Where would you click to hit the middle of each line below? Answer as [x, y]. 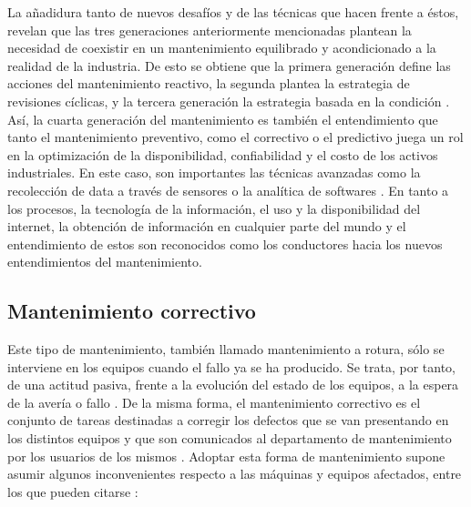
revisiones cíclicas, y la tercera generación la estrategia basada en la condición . [229, 101]
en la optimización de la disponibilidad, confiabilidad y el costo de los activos [223, 154]
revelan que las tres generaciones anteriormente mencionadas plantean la [210, 30]
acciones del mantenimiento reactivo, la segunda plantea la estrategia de [209, 83]
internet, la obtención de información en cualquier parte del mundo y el [207, 226]
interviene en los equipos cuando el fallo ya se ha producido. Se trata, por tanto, [231, 366]
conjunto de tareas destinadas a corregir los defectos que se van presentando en [228, 420]
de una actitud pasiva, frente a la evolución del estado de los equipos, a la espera [233, 385]
